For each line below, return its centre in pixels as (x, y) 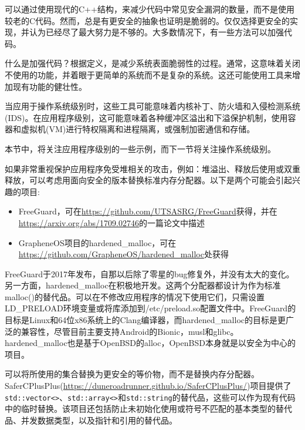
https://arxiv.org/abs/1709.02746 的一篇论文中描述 (112, 222)
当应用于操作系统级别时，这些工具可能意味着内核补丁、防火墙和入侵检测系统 (152, 106)
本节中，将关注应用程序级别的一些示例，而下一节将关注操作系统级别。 (140, 148)
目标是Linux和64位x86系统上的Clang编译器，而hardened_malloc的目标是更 (145, 320)
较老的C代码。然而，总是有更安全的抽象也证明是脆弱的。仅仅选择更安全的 (148, 20)
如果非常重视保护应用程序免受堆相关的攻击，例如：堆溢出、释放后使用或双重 (152, 168)
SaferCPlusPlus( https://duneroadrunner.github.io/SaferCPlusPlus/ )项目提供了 (148, 386)
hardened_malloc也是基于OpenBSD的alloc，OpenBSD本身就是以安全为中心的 (150, 343)
